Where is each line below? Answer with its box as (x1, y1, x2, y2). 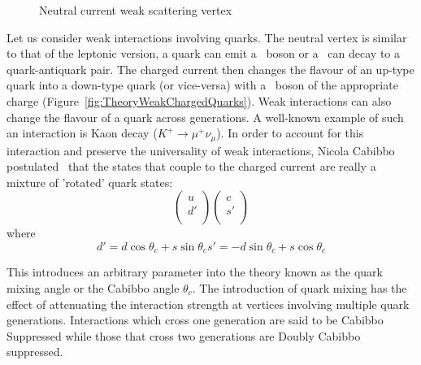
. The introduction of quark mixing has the (192, 280, 407, 297)
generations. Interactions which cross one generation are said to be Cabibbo (7, 311, 384, 328)
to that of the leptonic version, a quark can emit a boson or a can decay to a (7, 45, 401, 62)
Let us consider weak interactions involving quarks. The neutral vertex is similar (7, 28, 407, 46)
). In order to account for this (216, 124, 364, 141)
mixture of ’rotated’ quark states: (7, 173, 173, 190)
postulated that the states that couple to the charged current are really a (7, 158, 376, 175)
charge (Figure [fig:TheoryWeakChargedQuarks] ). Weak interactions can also (7, 92, 392, 109)
